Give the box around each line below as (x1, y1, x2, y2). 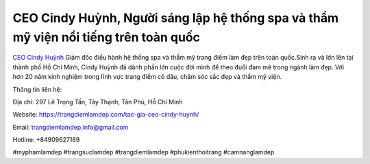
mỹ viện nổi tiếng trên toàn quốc (12, 30, 200, 45)
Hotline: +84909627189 (12, 136, 80, 144)
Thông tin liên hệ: (12, 85, 62, 93)
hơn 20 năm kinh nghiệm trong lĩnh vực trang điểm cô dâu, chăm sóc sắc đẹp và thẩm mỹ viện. (12, 73, 282, 81)
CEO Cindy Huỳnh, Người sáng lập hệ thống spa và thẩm (12, 10, 339, 25)
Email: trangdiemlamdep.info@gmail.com (12, 123, 129, 131)
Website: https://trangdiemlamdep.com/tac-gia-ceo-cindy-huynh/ (12, 110, 199, 119)
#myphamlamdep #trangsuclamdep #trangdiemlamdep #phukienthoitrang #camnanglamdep (12, 148, 275, 156)
